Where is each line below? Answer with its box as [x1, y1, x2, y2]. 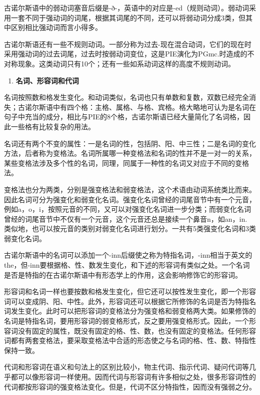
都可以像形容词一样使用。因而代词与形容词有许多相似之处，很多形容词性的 [10, 372, 256, 382]
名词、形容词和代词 [15, 75, 79, 85]
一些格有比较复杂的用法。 [10, 121, 95, 131]
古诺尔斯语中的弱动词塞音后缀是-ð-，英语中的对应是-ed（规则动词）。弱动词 [4, 2, 249, 12]
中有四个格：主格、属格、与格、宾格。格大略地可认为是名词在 [52, 101, 256, 112]
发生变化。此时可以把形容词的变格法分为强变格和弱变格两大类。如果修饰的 [10, 306, 256, 316]
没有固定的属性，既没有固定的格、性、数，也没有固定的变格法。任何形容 [17, 325, 256, 336]
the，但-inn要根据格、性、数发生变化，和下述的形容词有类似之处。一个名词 [4, 260, 250, 270]
